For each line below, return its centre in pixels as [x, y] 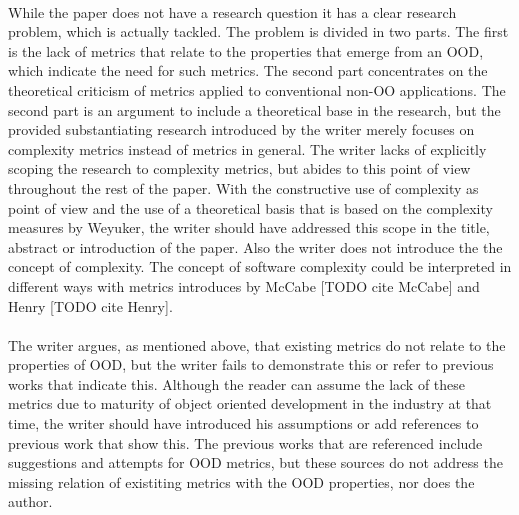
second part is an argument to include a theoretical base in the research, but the [254, 109]
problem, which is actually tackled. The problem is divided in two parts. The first [258, 31]
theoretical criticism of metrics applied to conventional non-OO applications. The [257, 89]
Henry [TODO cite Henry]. [90, 305]
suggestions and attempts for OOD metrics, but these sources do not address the [255, 462]
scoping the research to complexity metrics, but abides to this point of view [239, 168]
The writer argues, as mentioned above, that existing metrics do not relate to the [257, 344]
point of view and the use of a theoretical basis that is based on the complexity [250, 207]
